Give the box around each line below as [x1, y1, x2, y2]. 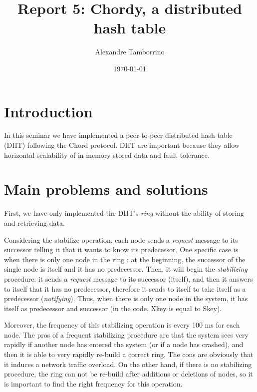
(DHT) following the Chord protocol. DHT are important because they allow [4, 140, 240, 150]
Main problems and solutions [4, 179, 208, 199]
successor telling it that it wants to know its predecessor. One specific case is [4, 244, 239, 255]
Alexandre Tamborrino [95, 46, 165, 57]
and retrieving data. [4, 217, 65, 228]
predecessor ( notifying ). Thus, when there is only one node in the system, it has [4, 293, 248, 304]
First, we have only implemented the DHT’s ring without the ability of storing [4, 208, 244, 218]
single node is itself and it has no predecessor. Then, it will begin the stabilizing [4, 264, 248, 274]
